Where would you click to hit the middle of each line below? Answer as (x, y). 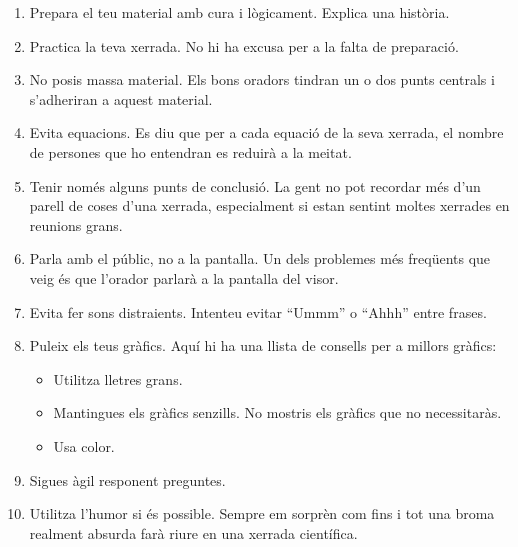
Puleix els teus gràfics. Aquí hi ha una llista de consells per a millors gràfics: (263, 345)
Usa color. (84, 445)
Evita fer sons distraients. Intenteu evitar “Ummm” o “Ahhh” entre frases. (258, 311)
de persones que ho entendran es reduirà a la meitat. (190, 151)
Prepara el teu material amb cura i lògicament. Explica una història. (239, 12)
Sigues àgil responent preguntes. (127, 479)
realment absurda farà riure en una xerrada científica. (193, 532)
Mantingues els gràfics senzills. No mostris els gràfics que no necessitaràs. (277, 412)
